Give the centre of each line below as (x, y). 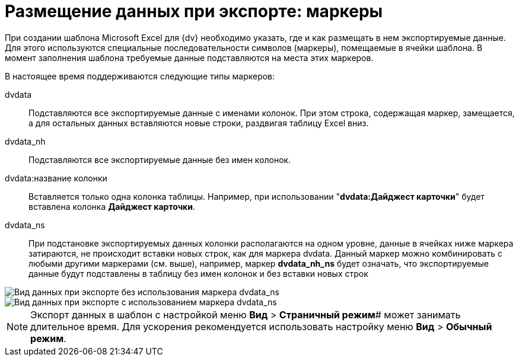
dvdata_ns (25, 225)
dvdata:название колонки (56, 178)
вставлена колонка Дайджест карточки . (112, 206)
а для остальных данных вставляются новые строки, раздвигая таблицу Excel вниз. (199, 123)
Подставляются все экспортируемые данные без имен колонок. (160, 159)
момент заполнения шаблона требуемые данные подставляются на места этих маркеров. (189, 57)
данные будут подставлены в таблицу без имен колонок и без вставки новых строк (198, 273)
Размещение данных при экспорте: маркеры (194, 11)
